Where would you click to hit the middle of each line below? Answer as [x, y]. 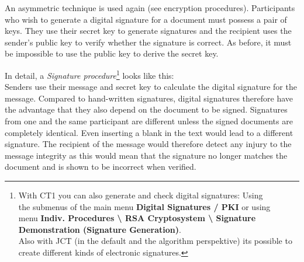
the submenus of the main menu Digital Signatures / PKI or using [144, 206]
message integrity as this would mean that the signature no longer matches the [146, 155]
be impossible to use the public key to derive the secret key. [112, 53]
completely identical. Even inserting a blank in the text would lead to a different [149, 132]
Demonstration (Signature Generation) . [100, 229]
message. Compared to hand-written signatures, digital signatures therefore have [149, 98]
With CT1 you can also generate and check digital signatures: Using [141, 195]
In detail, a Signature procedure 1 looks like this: [89, 74]
